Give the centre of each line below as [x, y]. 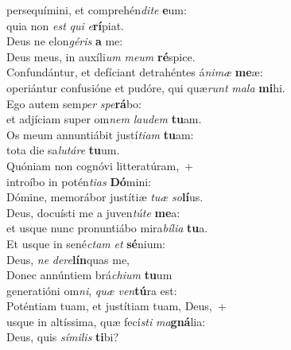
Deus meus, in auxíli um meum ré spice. [101, 56]
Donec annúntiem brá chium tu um [89, 275]
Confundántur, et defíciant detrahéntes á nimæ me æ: [135, 72]
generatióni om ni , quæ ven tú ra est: [92, 290]
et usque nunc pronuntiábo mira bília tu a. [107, 228]
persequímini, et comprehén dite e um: [97, 10]
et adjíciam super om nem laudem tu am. [104, 119]
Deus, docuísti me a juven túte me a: [93, 212]
